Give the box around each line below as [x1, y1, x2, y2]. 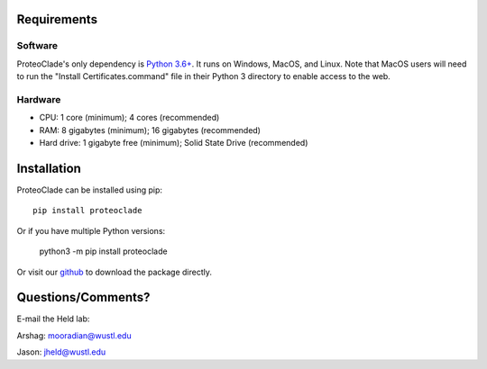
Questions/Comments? [16, 290, 151, 305]
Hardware [16, 93, 61, 105]
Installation [16, 160, 81, 175]
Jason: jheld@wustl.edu [16, 346, 106, 357]
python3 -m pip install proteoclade [39, 246, 168, 256]
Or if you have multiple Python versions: [16, 225, 166, 236]
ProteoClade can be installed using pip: [16, 184, 162, 195]
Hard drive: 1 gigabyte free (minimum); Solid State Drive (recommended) [39, 138, 308, 148]
